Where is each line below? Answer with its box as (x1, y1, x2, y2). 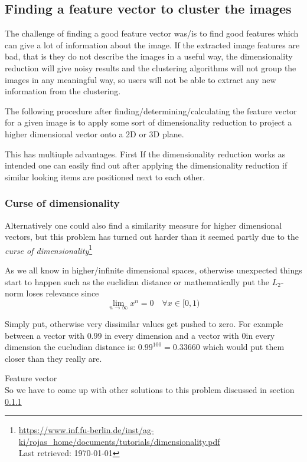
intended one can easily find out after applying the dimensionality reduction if (5, 159, 288, 171)
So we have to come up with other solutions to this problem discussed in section (5, 383, 295, 395)
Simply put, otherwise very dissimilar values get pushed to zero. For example (5, 317, 283, 329)
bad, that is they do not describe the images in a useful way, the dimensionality (5, 50, 293, 62)
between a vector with (5, 329, 84, 341)
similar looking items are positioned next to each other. (5, 170, 205, 183)
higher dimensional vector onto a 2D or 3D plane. (5, 127, 184, 140)
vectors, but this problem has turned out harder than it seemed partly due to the (5, 230, 299, 243)
